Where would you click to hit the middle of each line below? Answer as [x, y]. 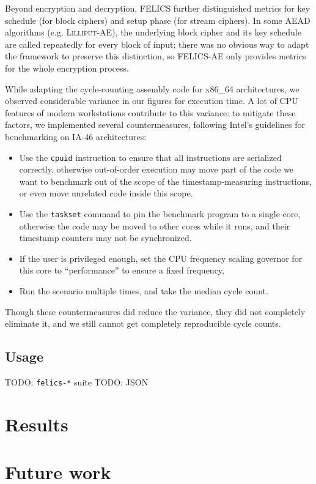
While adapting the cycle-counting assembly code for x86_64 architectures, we [152, 88]
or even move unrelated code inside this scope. [106, 193]
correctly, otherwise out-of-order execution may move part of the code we [156, 169]
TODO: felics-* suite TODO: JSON [77, 382]
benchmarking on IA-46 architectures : [76, 136]
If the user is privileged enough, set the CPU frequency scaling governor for [161, 258]
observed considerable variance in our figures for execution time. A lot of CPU [152, 101]
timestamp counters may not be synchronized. [105, 238]
